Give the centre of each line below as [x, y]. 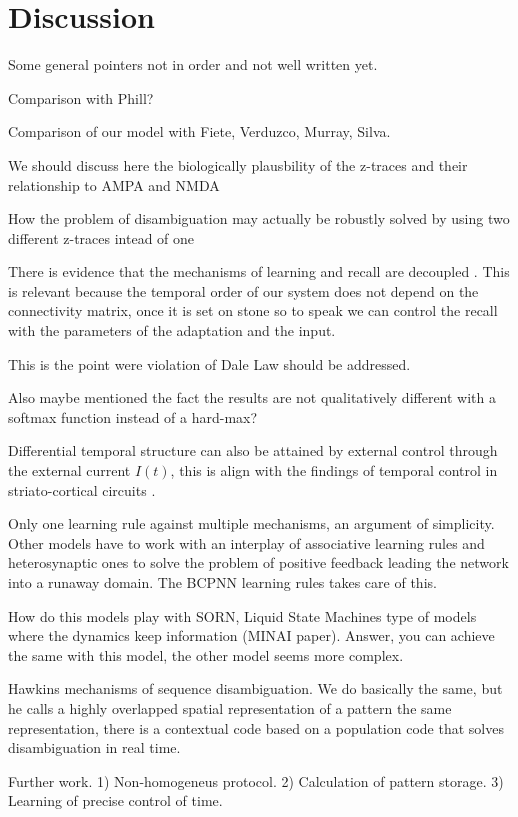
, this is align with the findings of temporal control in [334, 470]
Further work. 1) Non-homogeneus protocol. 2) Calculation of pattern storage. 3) [256, 780]
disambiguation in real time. [94, 747]
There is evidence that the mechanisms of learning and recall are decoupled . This [259, 271]
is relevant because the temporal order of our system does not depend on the [243, 290]
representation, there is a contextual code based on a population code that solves [256, 727]
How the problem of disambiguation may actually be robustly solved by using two [259, 218]
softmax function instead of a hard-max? [133, 416]
